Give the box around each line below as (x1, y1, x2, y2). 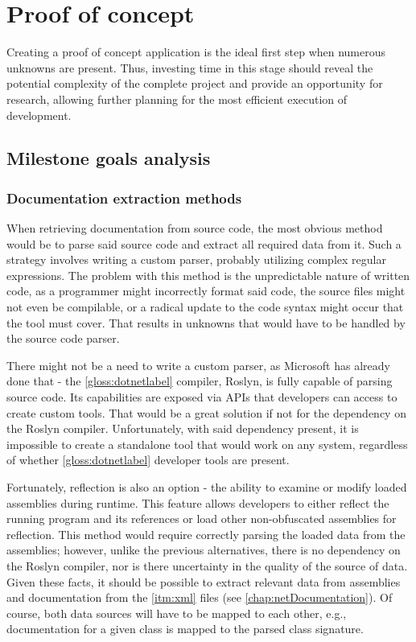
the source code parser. (6, 330, 120, 347)
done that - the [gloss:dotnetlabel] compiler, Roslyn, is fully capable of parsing (6, 372, 393, 389)
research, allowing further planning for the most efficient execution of (6, 90, 348, 107)
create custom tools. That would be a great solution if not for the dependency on (6, 404, 406, 421)
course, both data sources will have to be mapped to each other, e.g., (6, 604, 347, 621)
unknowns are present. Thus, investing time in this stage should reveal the (6, 59, 373, 76)
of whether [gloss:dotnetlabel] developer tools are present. (6, 451, 290, 468)
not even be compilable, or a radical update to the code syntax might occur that (6, 298, 404, 315)
